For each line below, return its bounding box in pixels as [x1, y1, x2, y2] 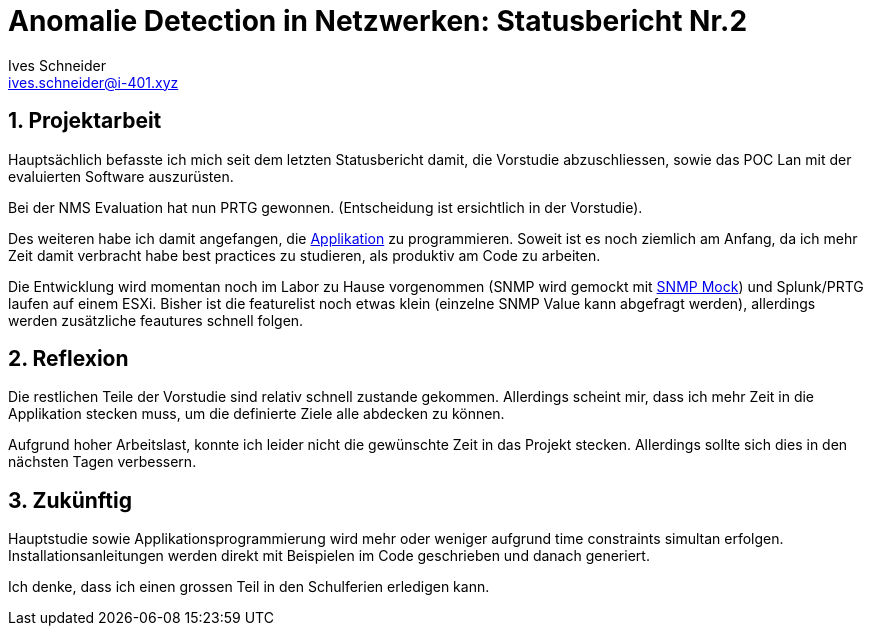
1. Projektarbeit [8, 108, 162, 134]
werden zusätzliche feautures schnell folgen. [8, 311, 304, 329]
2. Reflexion [8, 346, 129, 372]
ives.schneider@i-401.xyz [8, 73, 179, 91]
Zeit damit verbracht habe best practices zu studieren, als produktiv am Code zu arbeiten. [8, 246, 601, 264]
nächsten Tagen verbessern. [8, 453, 197, 471]
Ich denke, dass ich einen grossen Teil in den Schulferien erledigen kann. [8, 578, 490, 596]
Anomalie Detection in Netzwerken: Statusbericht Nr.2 [8, 4, 748, 38]
